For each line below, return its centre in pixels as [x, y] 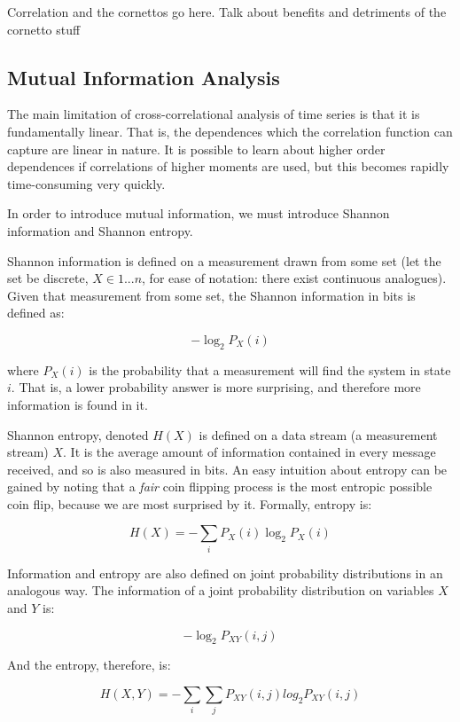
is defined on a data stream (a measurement [318, 434]
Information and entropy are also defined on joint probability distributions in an [225, 573]
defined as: [36, 313]
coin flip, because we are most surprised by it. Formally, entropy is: [190, 503]
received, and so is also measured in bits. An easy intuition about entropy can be [227, 469]
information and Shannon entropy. [100, 230]
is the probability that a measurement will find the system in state [270, 369]
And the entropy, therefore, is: [89, 665]
